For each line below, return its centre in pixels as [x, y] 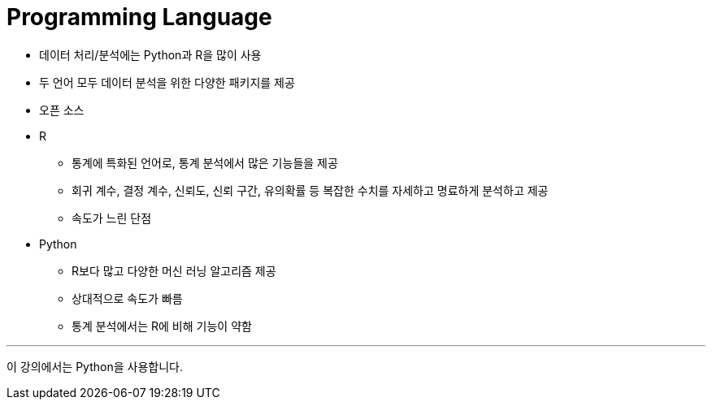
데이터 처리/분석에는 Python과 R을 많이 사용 [150, 54]
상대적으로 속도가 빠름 [127, 298]
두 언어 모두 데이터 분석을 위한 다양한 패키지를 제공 [167, 82]
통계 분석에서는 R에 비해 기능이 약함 [162, 326]
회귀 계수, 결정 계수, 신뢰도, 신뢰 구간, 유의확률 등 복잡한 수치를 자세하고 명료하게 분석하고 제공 [310, 190]
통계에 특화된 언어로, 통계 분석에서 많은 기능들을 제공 [205, 162]
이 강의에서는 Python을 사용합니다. [95, 366]
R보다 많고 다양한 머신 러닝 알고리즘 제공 [174, 270]
